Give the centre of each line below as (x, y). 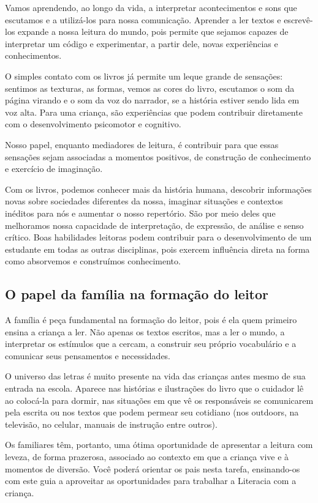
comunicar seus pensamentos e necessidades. (88, 355)
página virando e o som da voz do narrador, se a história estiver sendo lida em (152, 100)
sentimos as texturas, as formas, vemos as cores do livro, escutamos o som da (150, 88)
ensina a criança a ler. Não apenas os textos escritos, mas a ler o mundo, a (145, 331)
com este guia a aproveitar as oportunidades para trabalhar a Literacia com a (151, 481)
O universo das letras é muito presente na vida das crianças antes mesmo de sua (155, 376)
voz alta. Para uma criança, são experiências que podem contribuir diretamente (154, 112)
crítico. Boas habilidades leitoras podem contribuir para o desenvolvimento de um (158, 237)
